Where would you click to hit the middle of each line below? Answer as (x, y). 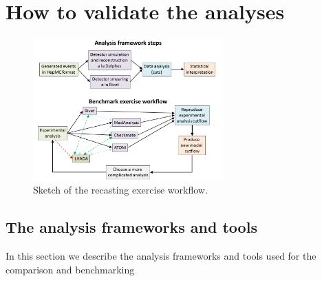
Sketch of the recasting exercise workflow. (120, 190)
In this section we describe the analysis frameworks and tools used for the (161, 256)
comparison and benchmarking (70, 269)
